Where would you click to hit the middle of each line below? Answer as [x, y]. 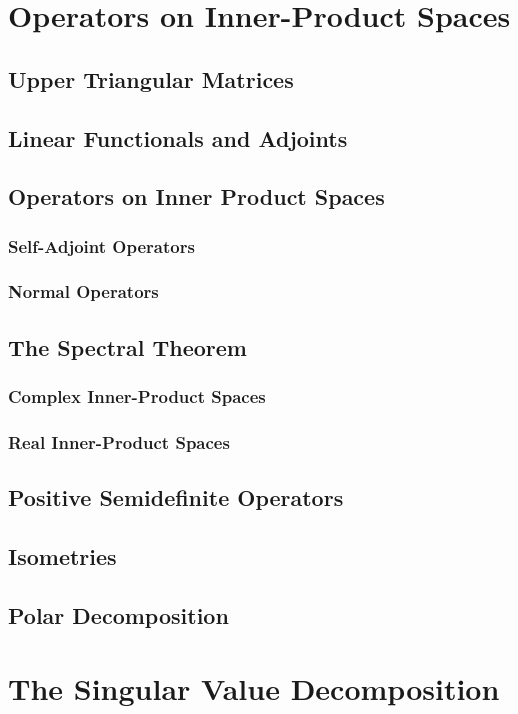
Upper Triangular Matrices [151, 78]
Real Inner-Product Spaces [119, 441]
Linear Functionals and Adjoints [178, 137]
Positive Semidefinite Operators [176, 497]
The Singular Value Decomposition [254, 688]
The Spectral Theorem [127, 346]
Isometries [62, 556]
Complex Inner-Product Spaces [137, 396]
